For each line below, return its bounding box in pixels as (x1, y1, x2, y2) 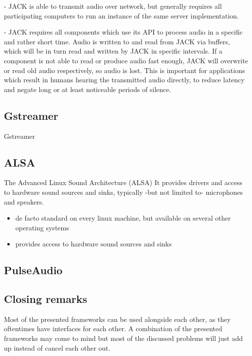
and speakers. (4, 196, 44, 206)
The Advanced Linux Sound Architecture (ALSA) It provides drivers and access (4, 177, 243, 187)
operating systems (15, 222, 69, 232)
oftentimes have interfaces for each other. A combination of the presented (4, 323, 222, 334)
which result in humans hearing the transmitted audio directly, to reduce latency (4, 75, 245, 85)
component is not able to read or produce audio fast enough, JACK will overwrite (4, 55, 248, 65)
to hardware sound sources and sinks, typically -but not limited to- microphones (4, 187, 243, 197)
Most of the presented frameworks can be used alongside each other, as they (4, 314, 231, 324)
